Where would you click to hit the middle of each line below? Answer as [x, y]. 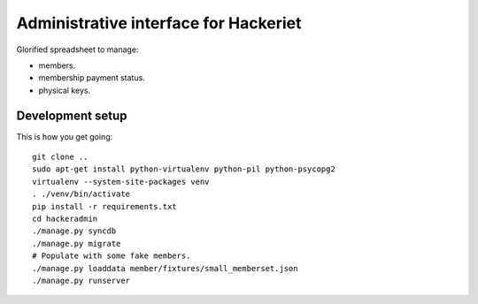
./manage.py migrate [77, 243]
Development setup [72, 115]
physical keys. [65, 90]
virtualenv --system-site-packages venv [121, 182]
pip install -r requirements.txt [104, 206]
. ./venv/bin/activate [81, 194]
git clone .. [60, 157]
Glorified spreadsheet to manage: [77, 49]
